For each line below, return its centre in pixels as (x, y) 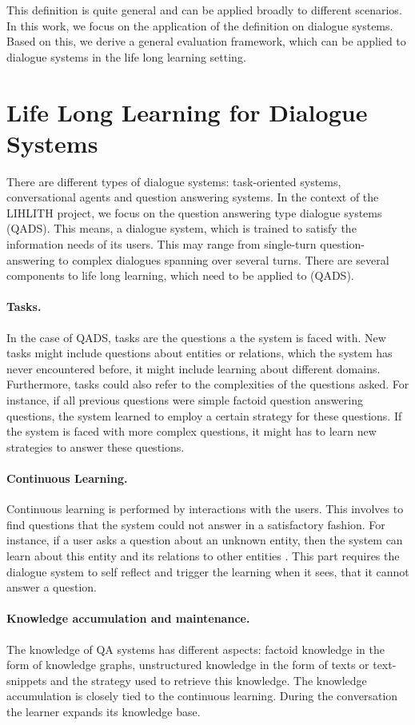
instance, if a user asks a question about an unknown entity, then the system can (205, 540)
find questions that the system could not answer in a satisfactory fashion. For (196, 524)
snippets (27, 680)
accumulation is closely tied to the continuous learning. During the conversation (202, 696)
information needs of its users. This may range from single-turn (162, 244)
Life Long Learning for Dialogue (187, 112)
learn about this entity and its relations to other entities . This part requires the (203, 555)
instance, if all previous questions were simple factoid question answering (185, 400)
